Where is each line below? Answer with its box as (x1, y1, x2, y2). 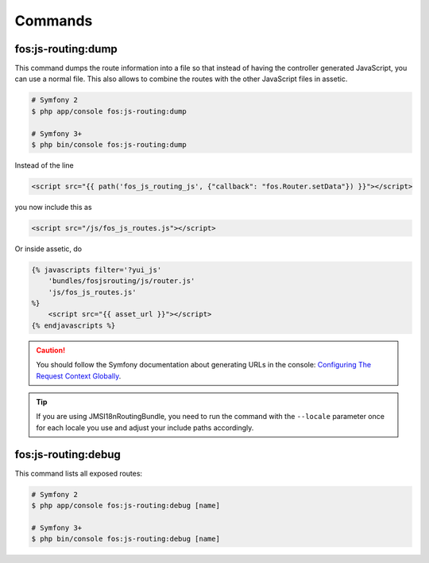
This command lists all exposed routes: (14, 468, 143, 478)
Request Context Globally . (36, 371, 122, 381)
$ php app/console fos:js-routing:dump (31, 107, 187, 115)
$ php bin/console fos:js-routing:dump (31, 140, 187, 149)
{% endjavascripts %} (31, 320, 116, 330)
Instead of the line (14, 160, 75, 170)
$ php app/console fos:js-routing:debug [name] (31, 501, 220, 511)
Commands (14, 12, 93, 29)
